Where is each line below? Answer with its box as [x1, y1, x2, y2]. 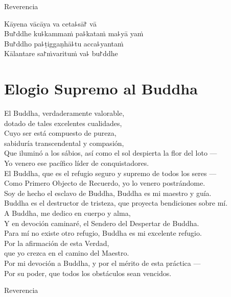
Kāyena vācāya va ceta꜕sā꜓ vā [4, 18, 97, 29]
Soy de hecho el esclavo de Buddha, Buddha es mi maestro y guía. [4, 187, 212, 198]
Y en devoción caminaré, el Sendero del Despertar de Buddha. [4, 217, 199, 228]
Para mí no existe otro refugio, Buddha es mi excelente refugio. [4, 228, 202, 238]
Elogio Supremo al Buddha [4, 78, 198, 99]
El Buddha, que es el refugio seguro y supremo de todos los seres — [4, 167, 217, 178]
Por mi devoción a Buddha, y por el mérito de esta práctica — [4, 258, 201, 268]
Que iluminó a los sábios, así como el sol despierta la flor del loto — [4, 147, 217, 158]
